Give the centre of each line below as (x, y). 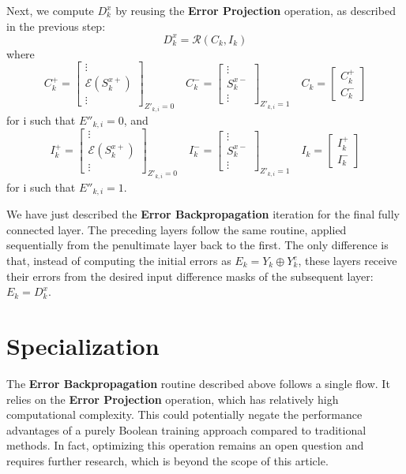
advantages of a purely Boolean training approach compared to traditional (186, 429)
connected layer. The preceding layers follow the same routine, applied (177, 229)
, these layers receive (348, 261)
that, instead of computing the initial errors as (119, 261)
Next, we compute (50, 10)
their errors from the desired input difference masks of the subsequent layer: (190, 276)
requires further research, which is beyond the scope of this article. (167, 460)
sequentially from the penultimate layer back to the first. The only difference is (197, 245)
